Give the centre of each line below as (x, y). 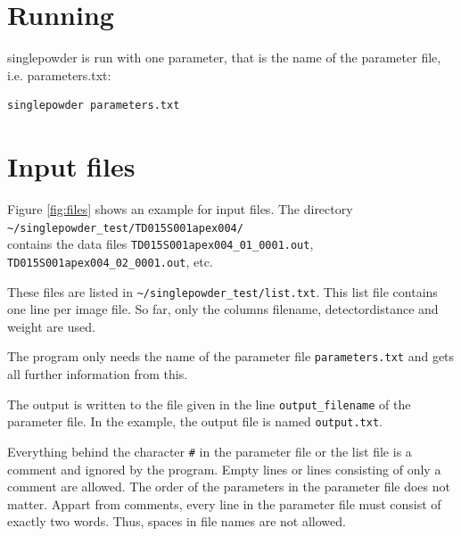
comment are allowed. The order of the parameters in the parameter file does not (229, 487)
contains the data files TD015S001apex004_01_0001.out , (161, 244)
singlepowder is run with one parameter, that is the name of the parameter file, (224, 58)
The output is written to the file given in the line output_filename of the (209, 404)
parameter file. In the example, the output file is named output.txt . (195, 421)
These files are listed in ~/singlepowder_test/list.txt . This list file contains (222, 291)
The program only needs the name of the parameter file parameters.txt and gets (231, 356)
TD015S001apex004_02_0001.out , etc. (110, 261)
